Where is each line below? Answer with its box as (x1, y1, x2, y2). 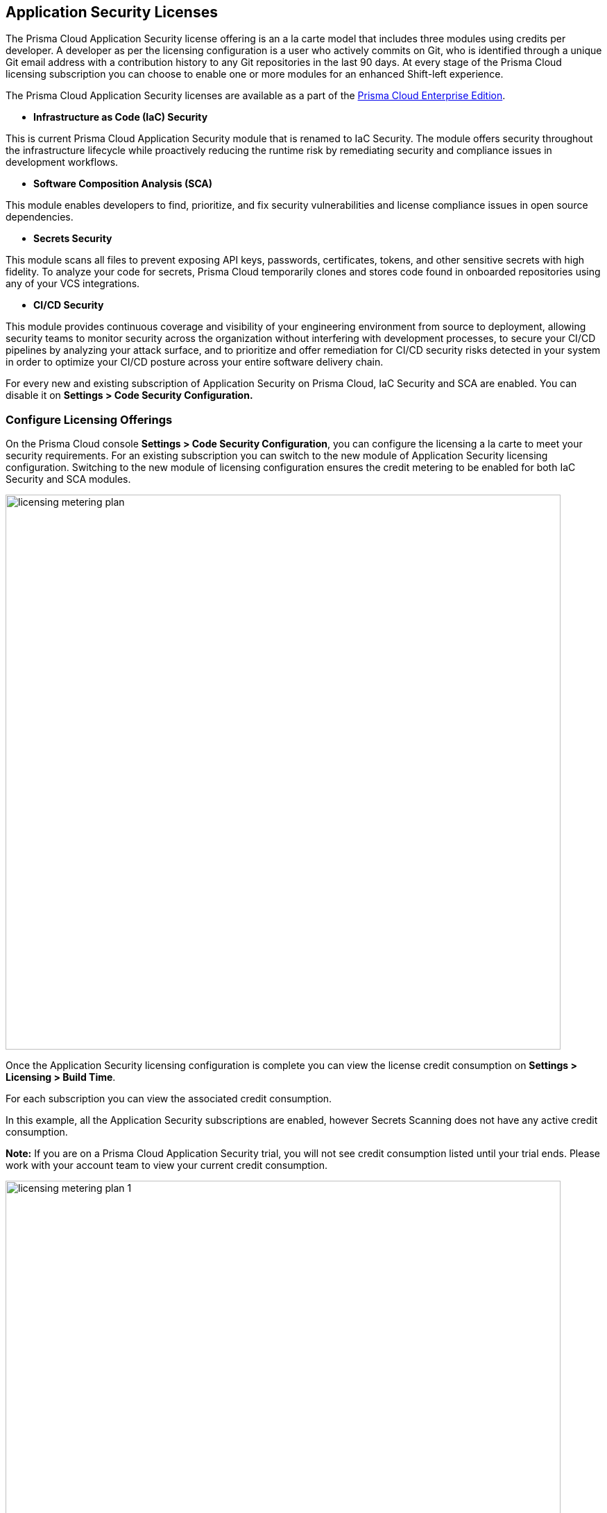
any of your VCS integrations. (6, 277, 140, 290)
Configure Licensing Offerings (6, 412, 173, 427)
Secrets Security (33, 232, 112, 245)
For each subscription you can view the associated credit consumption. (6, 1093, 332, 1105)
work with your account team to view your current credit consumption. (6, 1159, 328, 1172)
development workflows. (6, 156, 119, 169)
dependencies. (6, 211, 74, 223)
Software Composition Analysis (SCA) (33, 178, 213, 190)
